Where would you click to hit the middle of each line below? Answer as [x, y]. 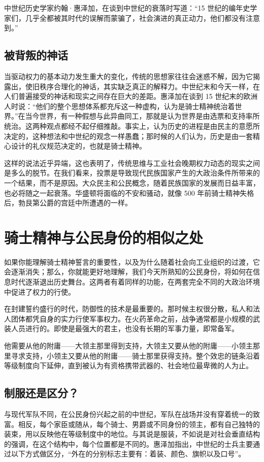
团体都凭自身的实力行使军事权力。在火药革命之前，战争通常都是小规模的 [132, 318]
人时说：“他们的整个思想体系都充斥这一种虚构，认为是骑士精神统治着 [120, 106]
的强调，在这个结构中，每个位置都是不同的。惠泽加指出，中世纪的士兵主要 [128, 443]
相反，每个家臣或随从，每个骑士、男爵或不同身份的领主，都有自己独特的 [139, 424]
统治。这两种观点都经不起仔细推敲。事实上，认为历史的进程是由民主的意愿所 [132, 126]
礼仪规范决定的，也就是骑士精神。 [89, 146]
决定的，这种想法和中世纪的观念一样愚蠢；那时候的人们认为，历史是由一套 [128, 136]
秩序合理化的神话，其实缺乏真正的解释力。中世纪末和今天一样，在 [150, 86]
